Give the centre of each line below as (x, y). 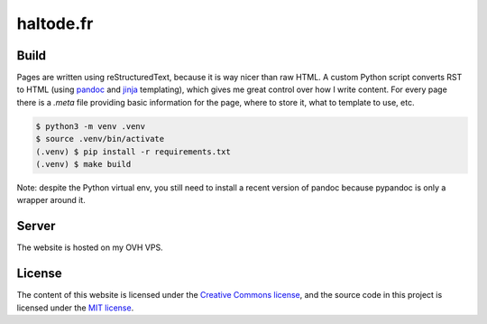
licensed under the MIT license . (75, 308)
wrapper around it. (51, 200)
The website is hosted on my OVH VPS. (90, 247)
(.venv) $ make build (83, 164)
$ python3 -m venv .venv (91, 126)
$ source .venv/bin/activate (100, 139)
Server (36, 226)
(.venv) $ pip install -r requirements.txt (133, 152)
